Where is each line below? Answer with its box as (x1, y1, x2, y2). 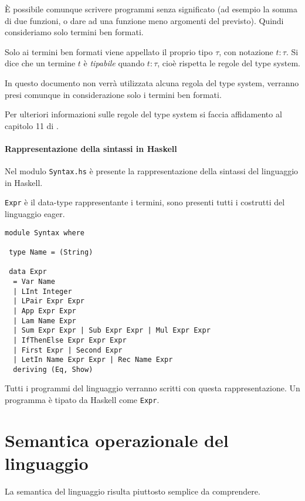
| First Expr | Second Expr (13, 346, 123, 354)
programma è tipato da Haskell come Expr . (5, 394, 160, 406)
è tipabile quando (83, 57, 145, 69)
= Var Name (13, 277, 55, 286)
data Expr (9, 268, 47, 276)
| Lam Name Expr (13, 316, 76, 325)
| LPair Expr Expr (13, 297, 85, 306)
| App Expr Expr (13, 306, 76, 315)
